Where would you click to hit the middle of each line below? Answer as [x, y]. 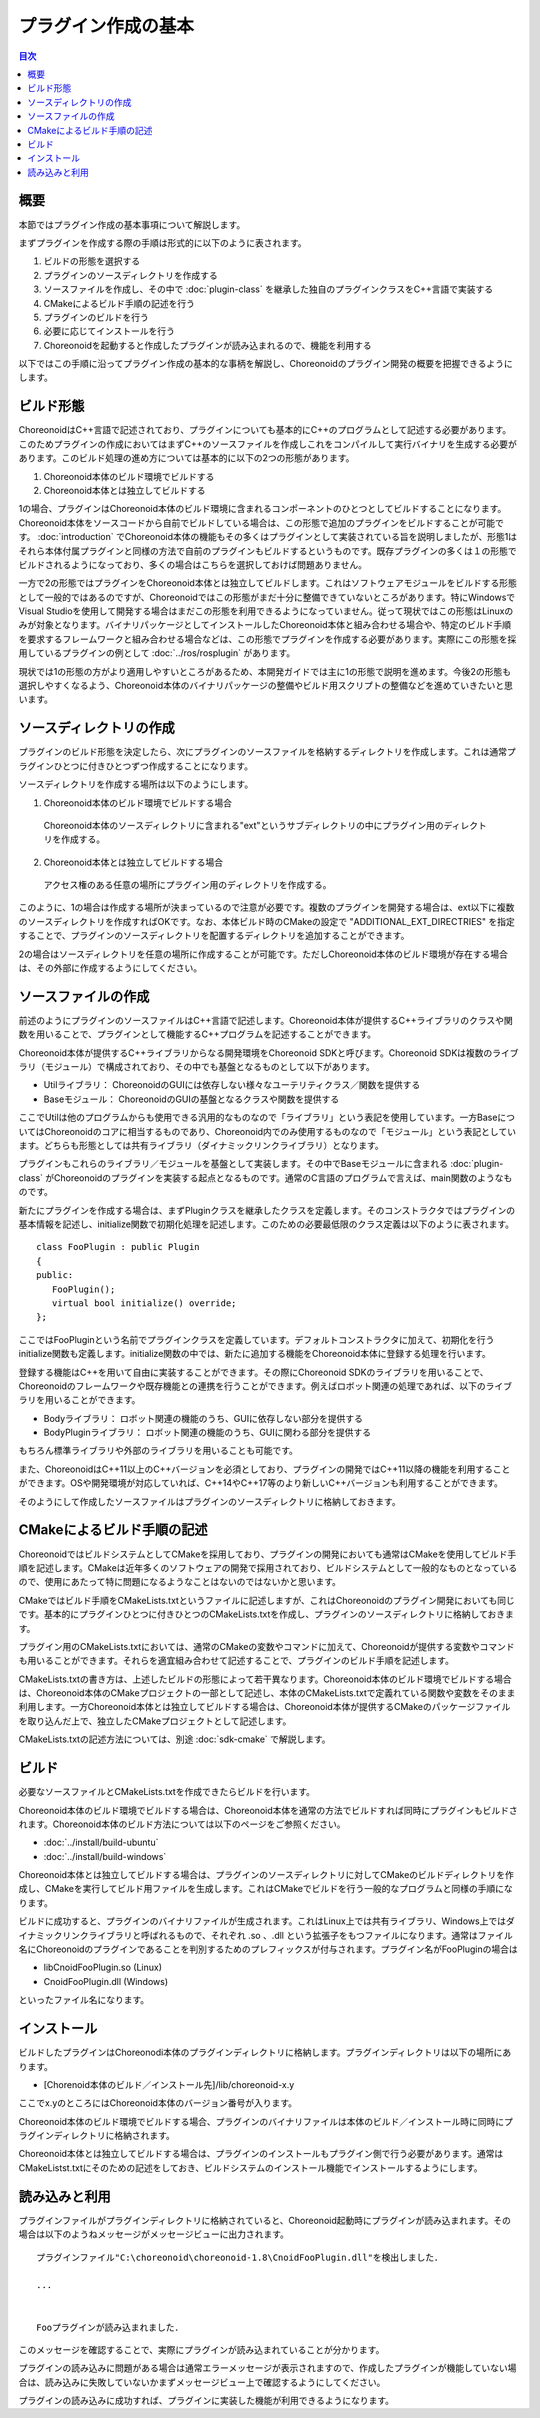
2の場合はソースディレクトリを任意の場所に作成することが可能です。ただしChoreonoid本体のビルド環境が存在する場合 [263, 954]
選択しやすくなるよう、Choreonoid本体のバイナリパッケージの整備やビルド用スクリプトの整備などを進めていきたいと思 [266, 686]
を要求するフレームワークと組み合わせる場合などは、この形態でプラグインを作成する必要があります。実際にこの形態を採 [267, 639]
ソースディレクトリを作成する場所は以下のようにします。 [136, 784]
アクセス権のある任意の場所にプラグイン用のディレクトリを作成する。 [187, 885]
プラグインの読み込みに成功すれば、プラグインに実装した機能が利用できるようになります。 [206, 2401]
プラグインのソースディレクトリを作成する [131, 275]
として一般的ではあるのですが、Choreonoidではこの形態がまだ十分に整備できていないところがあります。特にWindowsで [267, 597]
